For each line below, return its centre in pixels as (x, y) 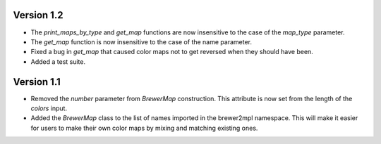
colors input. (49, 108)
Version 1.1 (37, 82)
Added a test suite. (58, 61)
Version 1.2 (38, 15)
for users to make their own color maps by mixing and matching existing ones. (144, 128)
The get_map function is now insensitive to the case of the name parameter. (141, 41)
